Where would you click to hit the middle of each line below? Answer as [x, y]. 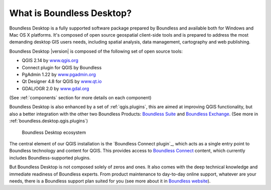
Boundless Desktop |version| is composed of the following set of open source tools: [96, 51]
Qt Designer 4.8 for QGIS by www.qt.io [62, 81]
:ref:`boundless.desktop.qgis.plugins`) [49, 121]
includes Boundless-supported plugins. [50, 157]
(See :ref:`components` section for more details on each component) [80, 98]
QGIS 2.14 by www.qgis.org [50, 61]
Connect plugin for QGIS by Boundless [62, 67]
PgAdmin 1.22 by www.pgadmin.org [59, 74]
